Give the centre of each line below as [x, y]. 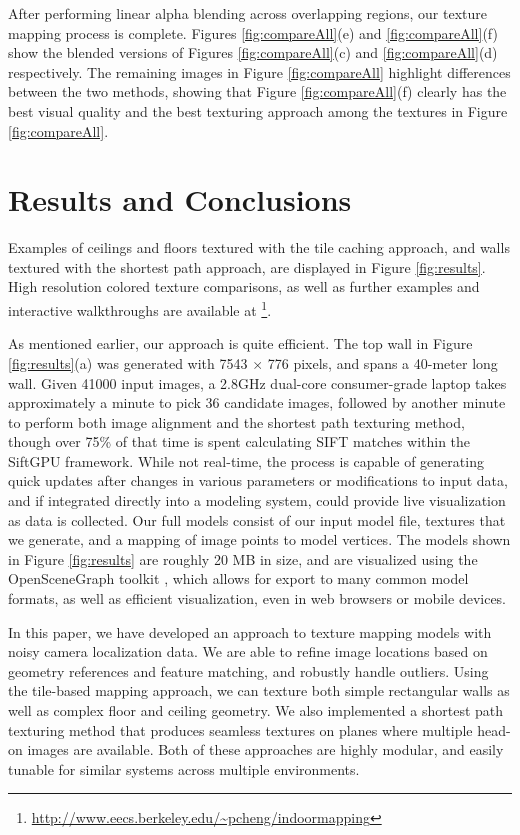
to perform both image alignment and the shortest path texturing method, [236, 421]
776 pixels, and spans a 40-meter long [382, 362]
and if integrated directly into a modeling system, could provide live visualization [257, 500]
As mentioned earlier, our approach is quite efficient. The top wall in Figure [240, 343]
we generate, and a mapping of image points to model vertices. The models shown [259, 539]
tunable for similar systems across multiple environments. [184, 768]
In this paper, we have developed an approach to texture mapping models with [250, 631]
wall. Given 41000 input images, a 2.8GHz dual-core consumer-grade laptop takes [257, 382]
